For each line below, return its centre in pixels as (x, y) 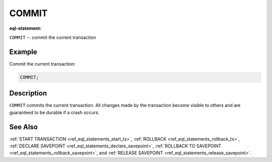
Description (28, 93)
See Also (23, 127)
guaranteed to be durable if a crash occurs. (54, 112)
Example (23, 52)
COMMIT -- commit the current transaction (53, 37)
